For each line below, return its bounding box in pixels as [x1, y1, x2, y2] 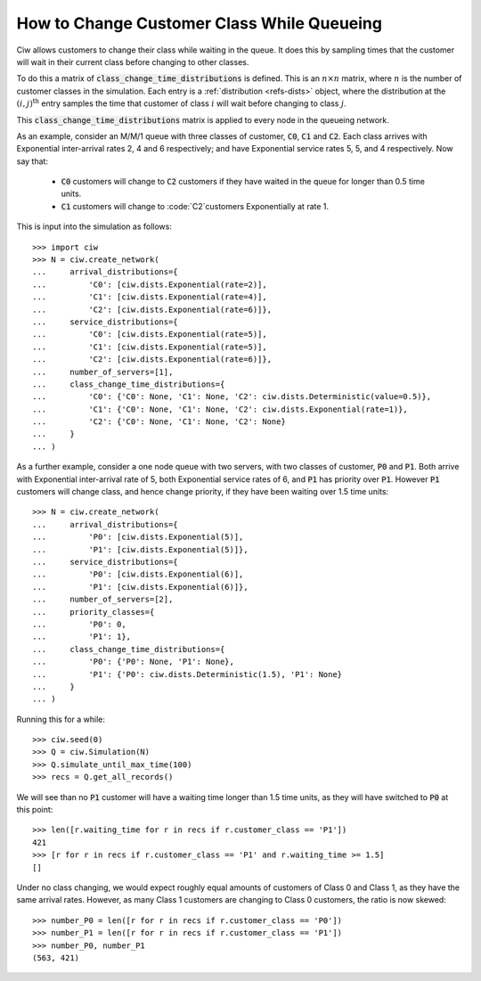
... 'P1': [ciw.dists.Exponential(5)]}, [32, 544, 249, 554]
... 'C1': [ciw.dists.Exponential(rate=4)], [32, 292, 267, 302]
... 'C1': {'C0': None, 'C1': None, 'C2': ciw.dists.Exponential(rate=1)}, [32, 404, 409, 414]
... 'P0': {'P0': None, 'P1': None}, [32, 657, 235, 667]
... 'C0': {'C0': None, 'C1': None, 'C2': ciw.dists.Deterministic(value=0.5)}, [32, 392, 432, 402]
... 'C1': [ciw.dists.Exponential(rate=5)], [32, 341, 267, 352]
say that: [16, 156, 49, 167]
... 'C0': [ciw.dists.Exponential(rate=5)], [32, 330, 267, 339]
